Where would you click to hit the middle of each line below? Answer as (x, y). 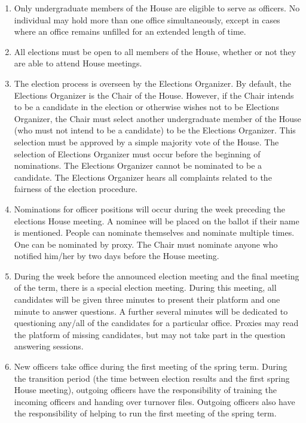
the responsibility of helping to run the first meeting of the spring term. (145, 413)
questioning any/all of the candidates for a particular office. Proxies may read (156, 323)
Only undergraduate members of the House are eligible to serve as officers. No (157, 8)
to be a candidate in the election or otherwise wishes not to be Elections (146, 107)
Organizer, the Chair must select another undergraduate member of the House (157, 118)
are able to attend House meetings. (78, 63)
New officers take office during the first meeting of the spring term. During (151, 366)
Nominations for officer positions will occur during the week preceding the (149, 209)
